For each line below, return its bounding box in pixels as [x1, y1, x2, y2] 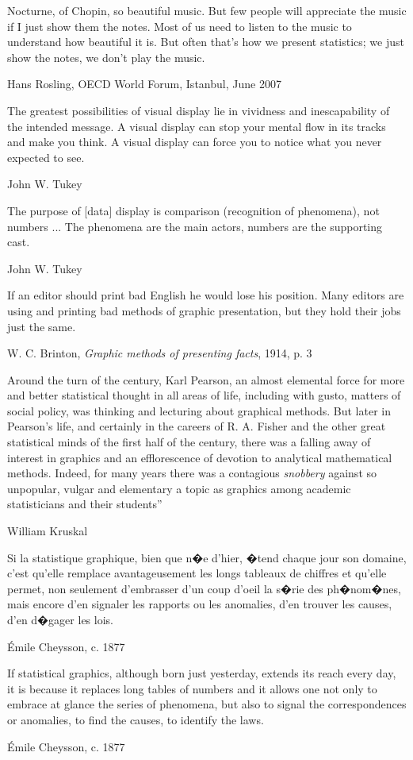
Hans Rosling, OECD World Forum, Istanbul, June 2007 [7, 75, 281, 92]
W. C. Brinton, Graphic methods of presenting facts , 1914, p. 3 [7, 345, 312, 361]
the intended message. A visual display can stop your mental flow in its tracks [7, 118, 386, 134]
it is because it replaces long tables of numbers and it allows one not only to [7, 680, 377, 696]
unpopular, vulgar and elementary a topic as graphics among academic [7, 480, 351, 496]
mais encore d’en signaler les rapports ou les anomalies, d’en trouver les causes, [7, 596, 392, 612]
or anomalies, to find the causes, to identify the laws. [7, 711, 264, 727]
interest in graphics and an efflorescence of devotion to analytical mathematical [7, 449, 392, 465]
